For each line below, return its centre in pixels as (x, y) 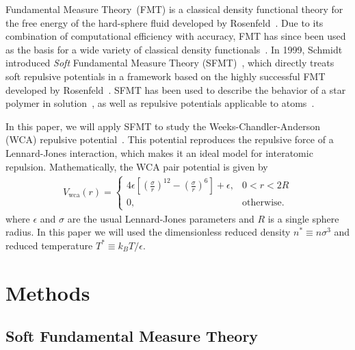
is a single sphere (303, 218)
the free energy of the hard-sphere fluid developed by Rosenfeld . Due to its (165, 22)
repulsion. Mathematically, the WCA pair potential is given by (137, 166)
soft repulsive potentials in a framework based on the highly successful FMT (166, 76)
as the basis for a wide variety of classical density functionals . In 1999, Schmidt (174, 49)
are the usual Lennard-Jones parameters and (161, 218)
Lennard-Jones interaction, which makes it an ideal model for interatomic (159, 152)
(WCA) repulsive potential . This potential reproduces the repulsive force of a (170, 139)
